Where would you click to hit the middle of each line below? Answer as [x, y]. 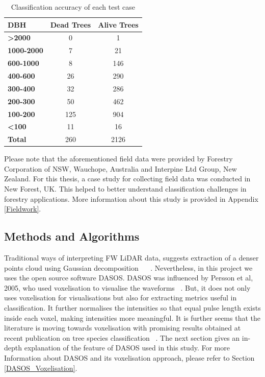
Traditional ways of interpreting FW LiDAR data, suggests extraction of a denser [131, 258]
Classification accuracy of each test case [73, 7]
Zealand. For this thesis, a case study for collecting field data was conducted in [127, 179]
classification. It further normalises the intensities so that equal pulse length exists [132, 308]
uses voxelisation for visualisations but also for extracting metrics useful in [121, 298]
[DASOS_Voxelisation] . [41, 368]
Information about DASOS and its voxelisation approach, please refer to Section [129, 357]
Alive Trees [118, 24]
